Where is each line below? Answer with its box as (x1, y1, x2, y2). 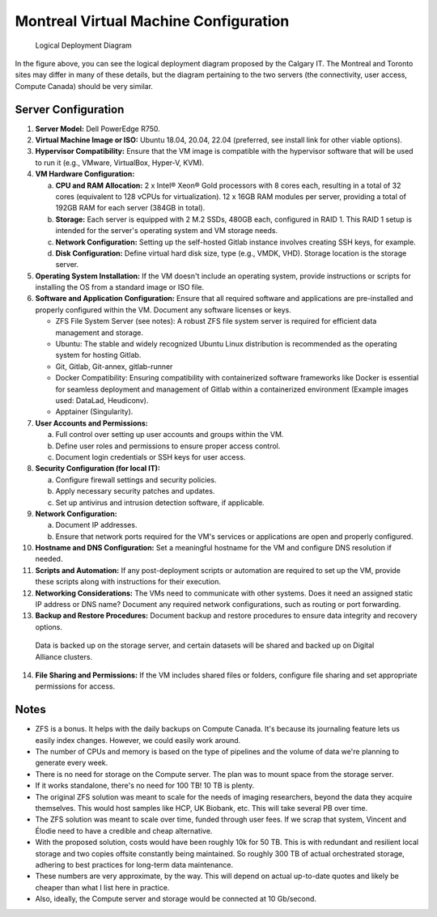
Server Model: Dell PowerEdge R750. (35, 124, 161, 134)
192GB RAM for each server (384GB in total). (55, 203, 206, 213)
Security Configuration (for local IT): (35, 464, 161, 473)
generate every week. (35, 758, 108, 768)
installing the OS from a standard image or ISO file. (35, 282, 205, 292)
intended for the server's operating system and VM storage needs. (55, 226, 278, 236)
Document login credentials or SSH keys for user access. (55, 452, 246, 461)
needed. (35, 554, 63, 564)
